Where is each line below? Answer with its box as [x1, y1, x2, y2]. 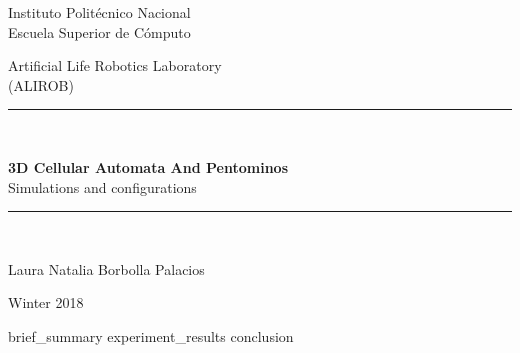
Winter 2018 [8, 292, 84, 313]
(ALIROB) [8, 74, 74, 95]
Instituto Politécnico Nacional [8, 2, 191, 22]
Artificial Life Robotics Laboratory [8, 55, 222, 76]
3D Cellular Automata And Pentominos [8, 156, 288, 177]
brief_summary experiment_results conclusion [8, 325, 294, 346]
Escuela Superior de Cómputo [8, 21, 191, 42]
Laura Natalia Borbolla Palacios [8, 258, 205, 279]
